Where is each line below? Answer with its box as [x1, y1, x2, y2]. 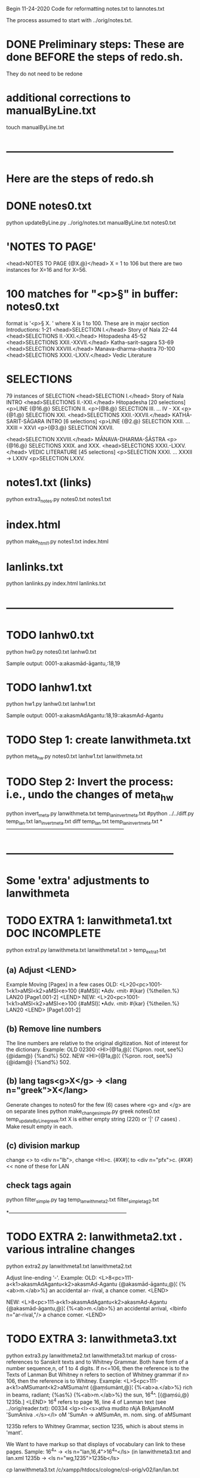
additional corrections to [6, 91, 131, 105]
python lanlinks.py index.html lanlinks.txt [6, 580, 106, 587]
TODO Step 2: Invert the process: [6, 775, 174, 789]
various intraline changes [6, 1243, 136, 1257]
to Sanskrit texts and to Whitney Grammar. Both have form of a [34, 1358, 189, 1365]
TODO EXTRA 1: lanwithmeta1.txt [6, 913, 172, 927]
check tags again [6, 1180, 72, 1190]
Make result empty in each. [6, 1123, 73, 1130]
